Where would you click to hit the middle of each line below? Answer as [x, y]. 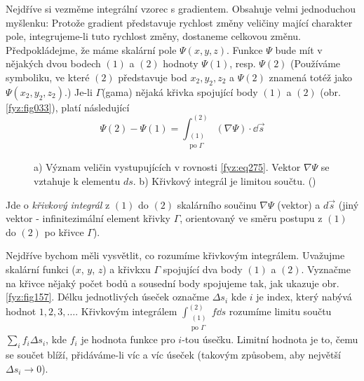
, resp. [243, 63]
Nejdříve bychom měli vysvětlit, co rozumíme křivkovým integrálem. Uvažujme [175, 255]
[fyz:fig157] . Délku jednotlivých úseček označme [108, 297]
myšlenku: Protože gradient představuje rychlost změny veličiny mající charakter [179, 22]
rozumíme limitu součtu [280, 311]
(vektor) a [299, 204]
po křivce [64, 231]
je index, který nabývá [304, 297]
